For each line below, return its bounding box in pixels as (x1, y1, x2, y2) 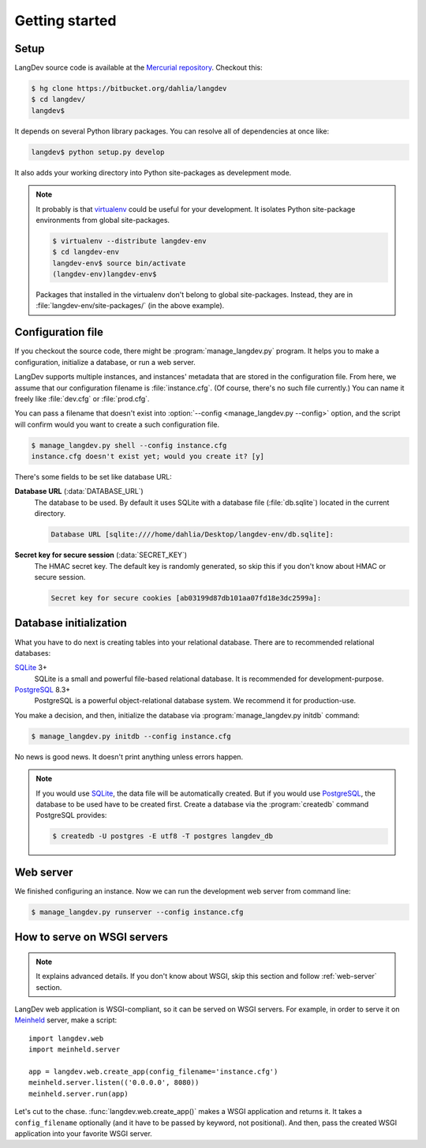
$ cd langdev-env (52, 247, 120, 257)
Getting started (14, 12, 117, 29)
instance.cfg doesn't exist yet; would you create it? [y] (31, 452, 264, 461)
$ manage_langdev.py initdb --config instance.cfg (31, 732, 232, 740)
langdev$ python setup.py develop (31, 147, 165, 156)
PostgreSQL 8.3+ (14, 685, 71, 694)
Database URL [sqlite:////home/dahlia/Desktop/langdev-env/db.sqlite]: (50, 530, 334, 539)
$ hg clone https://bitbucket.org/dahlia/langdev (31, 84, 227, 93)
